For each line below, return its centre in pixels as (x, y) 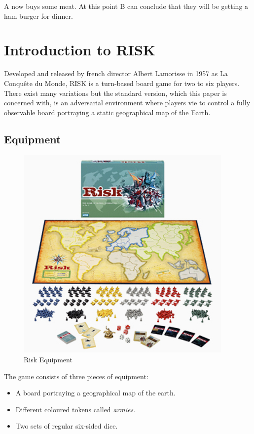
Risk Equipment (48, 360)
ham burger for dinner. (38, 16)
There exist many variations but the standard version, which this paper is (115, 93)
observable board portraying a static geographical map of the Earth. (107, 112)
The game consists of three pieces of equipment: (76, 376)
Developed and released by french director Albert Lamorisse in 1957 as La (116, 73)
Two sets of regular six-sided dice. (67, 426)
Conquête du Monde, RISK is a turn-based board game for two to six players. (122, 83)
